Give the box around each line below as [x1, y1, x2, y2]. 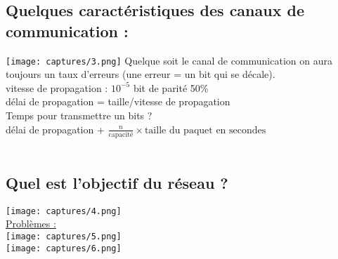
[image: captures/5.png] [6, 231, 122, 241]
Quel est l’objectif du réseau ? [6, 171, 228, 193]
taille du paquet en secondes [144, 125, 266, 135]
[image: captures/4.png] [6, 206, 122, 216]
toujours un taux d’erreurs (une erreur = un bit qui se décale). [6, 67, 275, 81]
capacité [108, 131, 134, 138]
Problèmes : [6, 216, 56, 231]
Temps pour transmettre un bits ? [6, 108, 152, 123]
